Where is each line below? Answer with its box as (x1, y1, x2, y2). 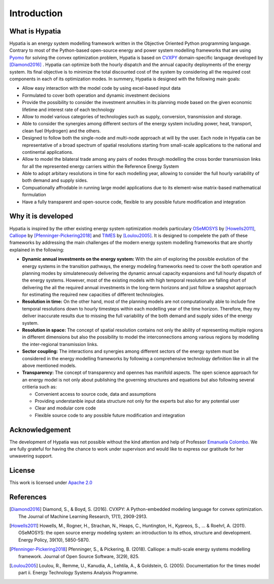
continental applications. (22, 149, 74, 155)
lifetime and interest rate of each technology (22, 107, 115, 113)
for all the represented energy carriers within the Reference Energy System (22, 163, 180, 169)
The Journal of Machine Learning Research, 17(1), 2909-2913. (18, 513, 148, 520)
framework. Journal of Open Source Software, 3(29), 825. (18, 553, 140, 559)
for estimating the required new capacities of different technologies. (22, 292, 164, 298)
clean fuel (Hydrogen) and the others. (22, 127, 101, 134)
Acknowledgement (9, 425, 71, 434)
